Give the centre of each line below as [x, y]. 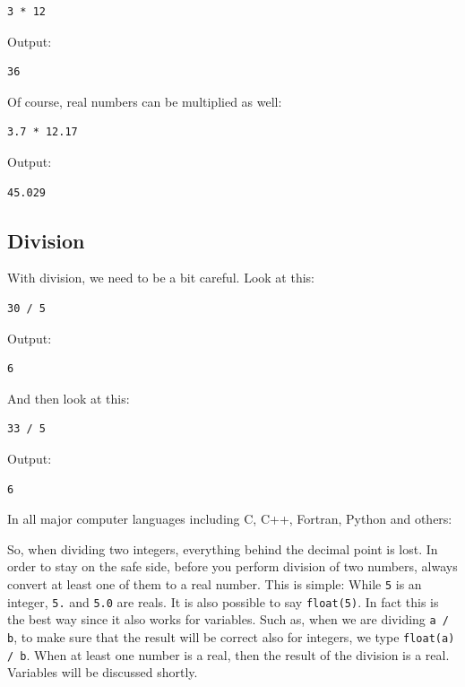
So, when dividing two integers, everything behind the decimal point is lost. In [223, 548]
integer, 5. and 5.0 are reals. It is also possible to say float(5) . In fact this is [223, 601]
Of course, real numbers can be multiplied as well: [145, 101]
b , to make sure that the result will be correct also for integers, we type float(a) [231, 636]
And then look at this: [69, 398]
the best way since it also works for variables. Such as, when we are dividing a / [228, 619]
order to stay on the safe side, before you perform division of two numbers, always [232, 566]
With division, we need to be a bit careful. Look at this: [161, 278]
